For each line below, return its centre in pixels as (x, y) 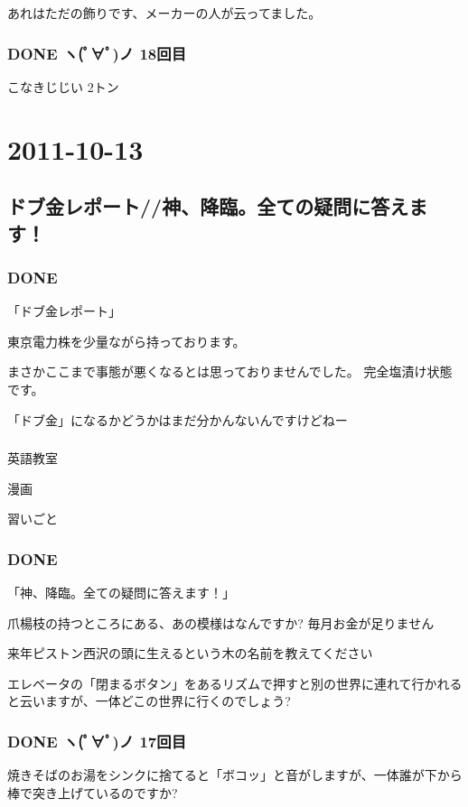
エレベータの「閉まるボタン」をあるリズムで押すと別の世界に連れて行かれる (235, 683)
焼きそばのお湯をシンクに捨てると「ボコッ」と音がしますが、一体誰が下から (235, 775)
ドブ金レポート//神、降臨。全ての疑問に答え (208, 206)
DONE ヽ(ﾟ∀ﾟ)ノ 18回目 (97, 53)
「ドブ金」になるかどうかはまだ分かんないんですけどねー (178, 419)
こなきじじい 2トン (63, 86)
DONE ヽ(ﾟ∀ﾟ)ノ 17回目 (97, 741)
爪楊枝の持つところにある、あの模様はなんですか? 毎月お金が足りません (221, 622)
